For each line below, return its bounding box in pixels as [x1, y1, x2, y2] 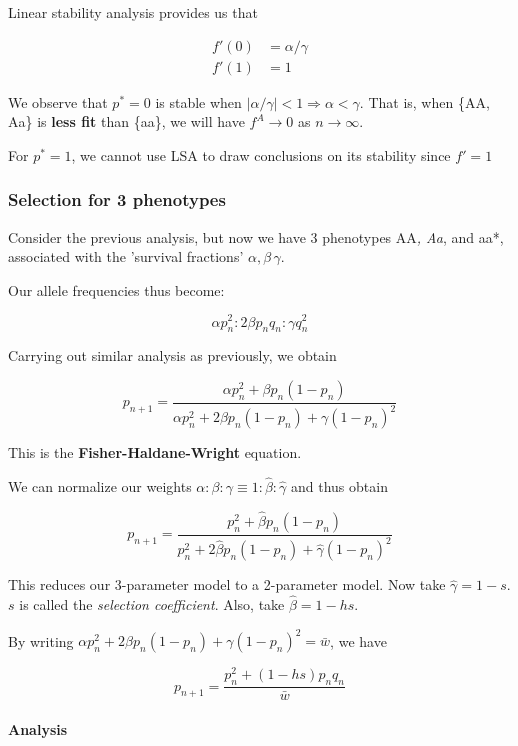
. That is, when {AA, [359, 91, 490, 112]
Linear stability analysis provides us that [8, 2, 258, 22]
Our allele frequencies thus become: [8, 279, 225, 300]
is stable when [155, 91, 242, 112]
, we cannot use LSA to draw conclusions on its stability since [71, 144, 451, 165]
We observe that [8, 91, 108, 112]
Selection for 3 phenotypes [8, 187, 226, 212]
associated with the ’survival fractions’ [8, 246, 244, 267]
